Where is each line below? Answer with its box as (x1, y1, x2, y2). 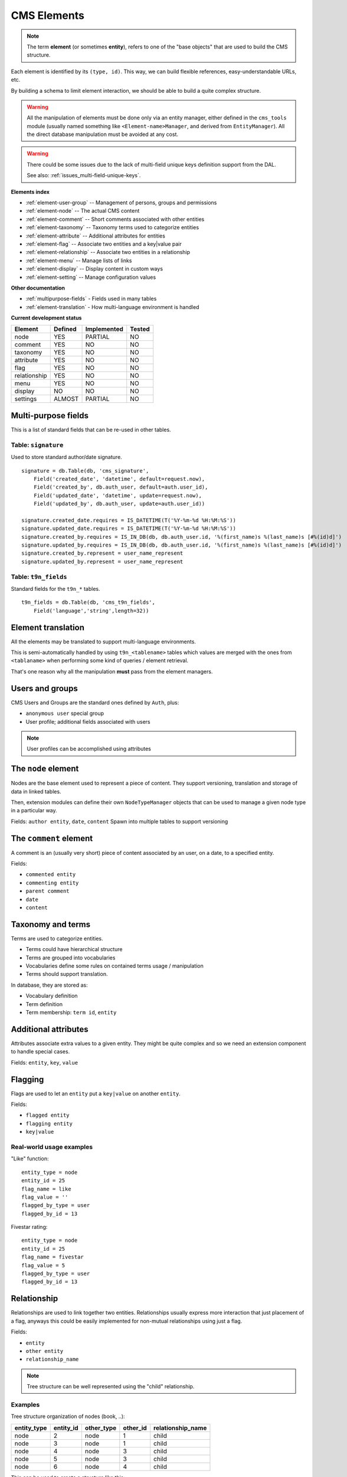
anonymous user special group (25, 710, 104, 717)
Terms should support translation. (25, 971, 108, 978)
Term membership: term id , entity (25, 1009, 117, 1016)
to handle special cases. (11, 1048, 70, 1055)
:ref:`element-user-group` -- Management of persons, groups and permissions (25, 199, 217, 206)
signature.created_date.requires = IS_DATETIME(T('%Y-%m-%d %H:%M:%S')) (21, 517, 236, 523)
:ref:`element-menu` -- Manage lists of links (25, 257, 132, 264)
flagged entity (25, 1112, 70, 1119)
